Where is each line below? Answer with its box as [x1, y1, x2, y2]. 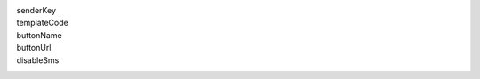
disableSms [16, 54, 60, 66]
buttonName [16, 29, 62, 40]
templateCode [16, 18, 68, 28]
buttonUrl [16, 43, 52, 53]
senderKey [16, 5, 57, 15]
